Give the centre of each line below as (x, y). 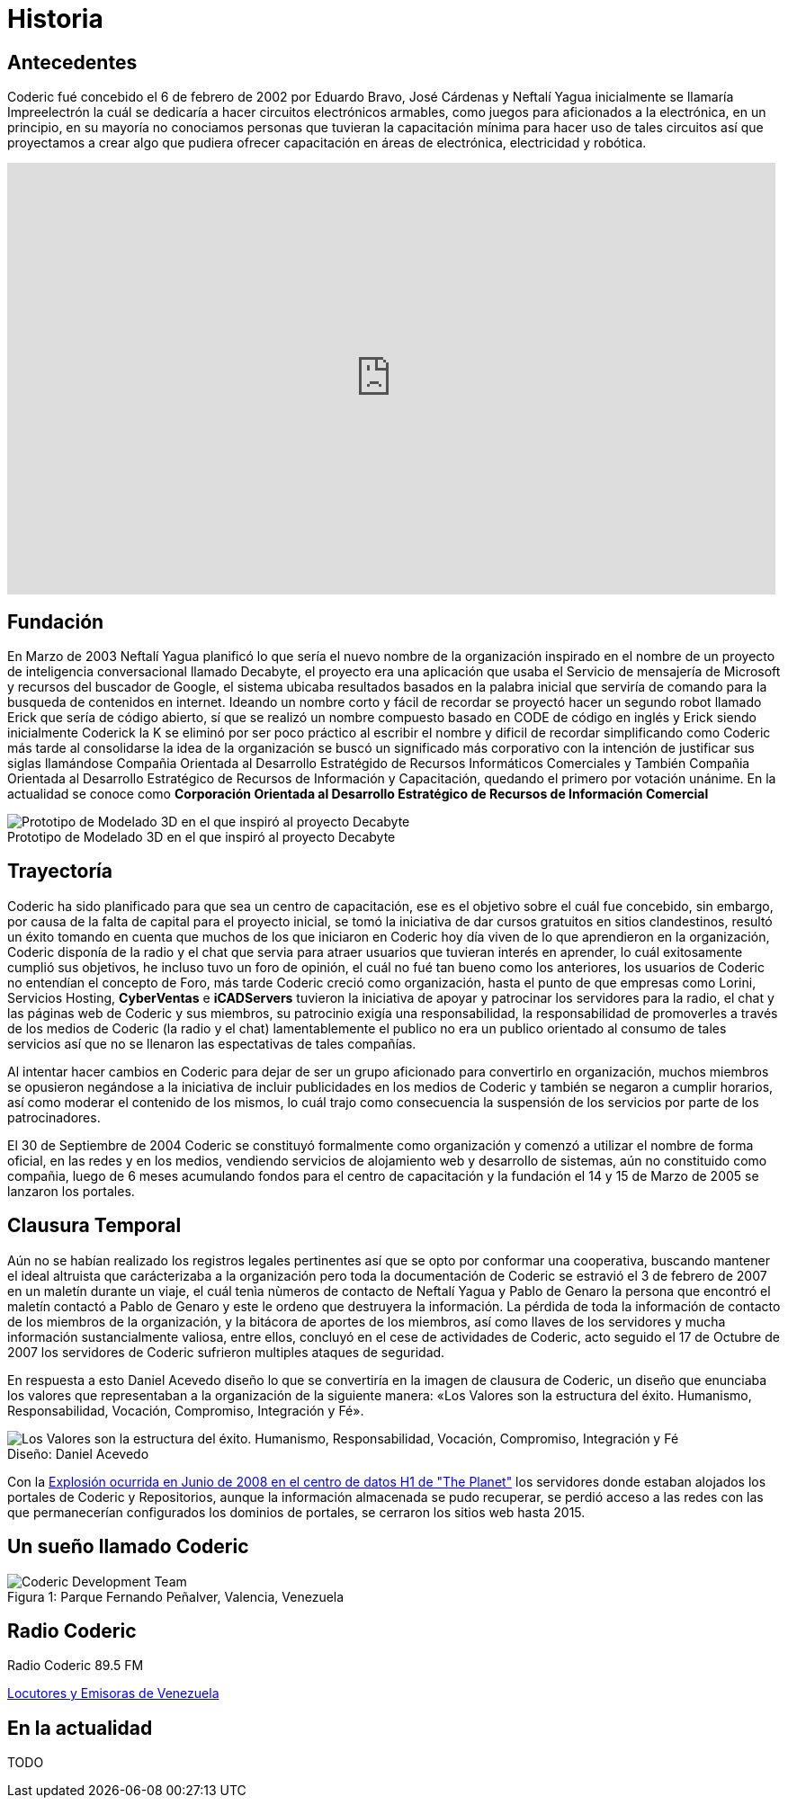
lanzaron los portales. (71, 1191)
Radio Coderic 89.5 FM (76, 1666)
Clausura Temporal (94, 1226)
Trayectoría (60, 871)
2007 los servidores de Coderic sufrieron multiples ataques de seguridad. (226, 1352)
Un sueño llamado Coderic (128, 1547)
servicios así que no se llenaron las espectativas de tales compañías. (212, 1043)
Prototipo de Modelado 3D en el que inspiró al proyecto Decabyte (201, 837)
